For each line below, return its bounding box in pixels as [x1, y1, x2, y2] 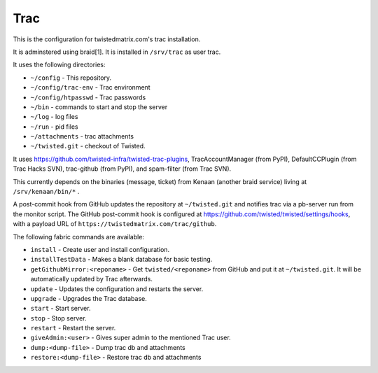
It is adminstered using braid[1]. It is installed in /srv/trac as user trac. [13, 48, 221, 56]
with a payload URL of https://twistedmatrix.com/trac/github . [13, 220, 217, 228]
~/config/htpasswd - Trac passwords [30, 93, 146, 101]
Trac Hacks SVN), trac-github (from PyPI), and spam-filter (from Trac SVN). [13, 164, 232, 173]
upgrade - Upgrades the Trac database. [30, 294, 147, 302]
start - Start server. [30, 304, 91, 313]
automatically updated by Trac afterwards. [30, 275, 153, 283]
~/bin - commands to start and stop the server [30, 102, 168, 111]
